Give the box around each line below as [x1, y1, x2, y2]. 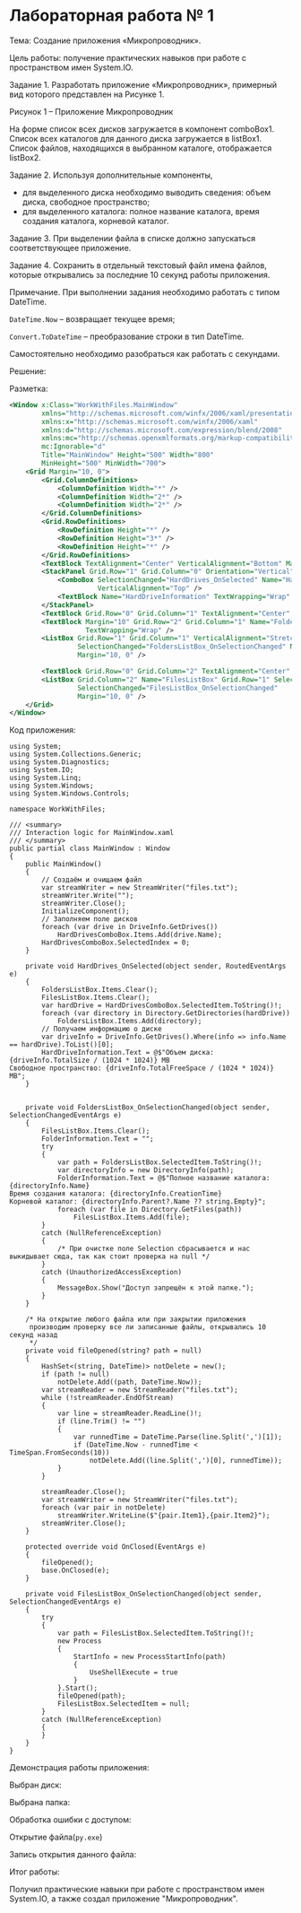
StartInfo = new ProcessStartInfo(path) [73, 1652, 227, 1662]
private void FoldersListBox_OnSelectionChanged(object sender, [25, 1103, 271, 1112]
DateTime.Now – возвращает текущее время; [9, 313, 176, 324]
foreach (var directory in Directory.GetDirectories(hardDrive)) [41, 1009, 291, 1018]
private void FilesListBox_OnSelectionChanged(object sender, [25, 1589, 262, 1599]
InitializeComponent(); [41, 907, 130, 916]
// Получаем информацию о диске [41, 1024, 163, 1034]
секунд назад [9, 1331, 58, 1340]
